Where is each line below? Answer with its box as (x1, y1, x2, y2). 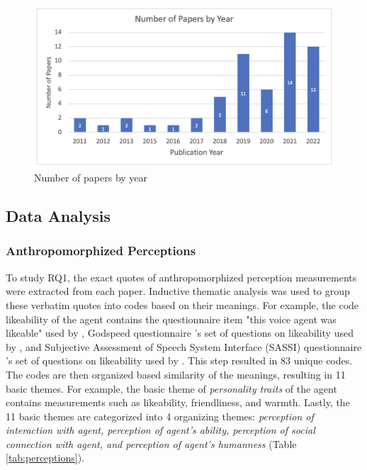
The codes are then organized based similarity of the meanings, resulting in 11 (6, 367, 346, 381)
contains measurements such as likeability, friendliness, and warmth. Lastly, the (6, 395, 350, 410)
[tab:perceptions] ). (6, 450, 84, 465)
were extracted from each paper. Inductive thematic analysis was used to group (6, 284, 350, 298)
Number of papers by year (34, 170, 148, 185)
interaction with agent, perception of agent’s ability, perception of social (6, 423, 315, 437)
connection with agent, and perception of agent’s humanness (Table (6, 436, 297, 451)
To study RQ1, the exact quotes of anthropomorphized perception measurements (6, 269, 357, 284)
